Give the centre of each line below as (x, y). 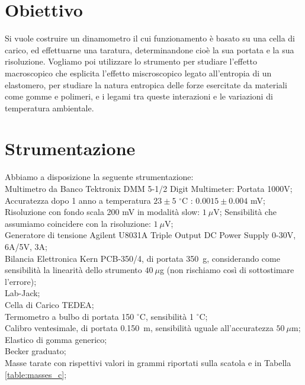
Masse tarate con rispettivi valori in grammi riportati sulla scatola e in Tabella (148, 362)
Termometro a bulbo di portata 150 (70, 316)
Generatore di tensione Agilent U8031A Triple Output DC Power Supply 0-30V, (150, 235)
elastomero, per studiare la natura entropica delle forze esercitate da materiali (146, 84)
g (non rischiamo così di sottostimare (227, 270)
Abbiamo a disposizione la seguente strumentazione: (99, 177)
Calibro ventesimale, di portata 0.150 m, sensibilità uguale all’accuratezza (139, 328)
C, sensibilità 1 (166, 316)
